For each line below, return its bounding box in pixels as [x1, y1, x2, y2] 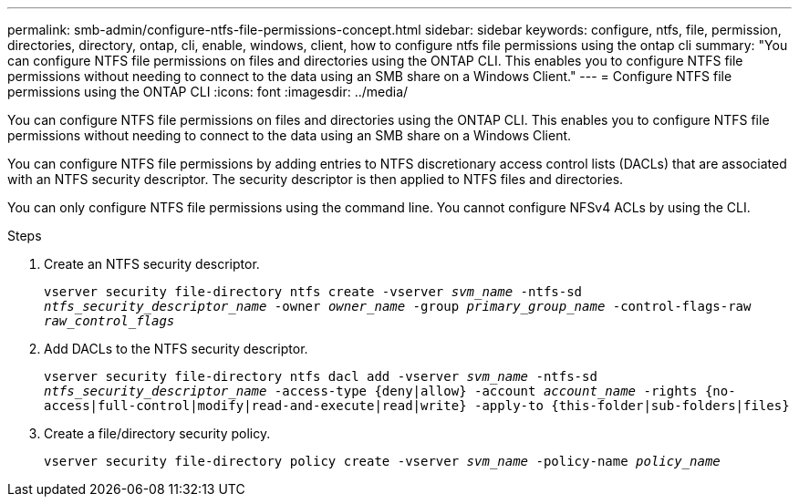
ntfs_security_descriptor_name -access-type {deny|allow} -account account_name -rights [44, 384, 698, 398]
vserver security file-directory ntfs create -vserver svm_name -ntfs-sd [44, 284, 583, 299]
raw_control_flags [44, 314, 175, 328]
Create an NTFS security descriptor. [44, 256, 260, 272]
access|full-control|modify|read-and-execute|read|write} [44, 398, 467, 413]
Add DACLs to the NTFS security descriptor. [44, 341, 308, 356]
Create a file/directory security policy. [44, 426, 271, 441]
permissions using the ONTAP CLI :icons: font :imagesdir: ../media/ [7, 84, 409, 99]
